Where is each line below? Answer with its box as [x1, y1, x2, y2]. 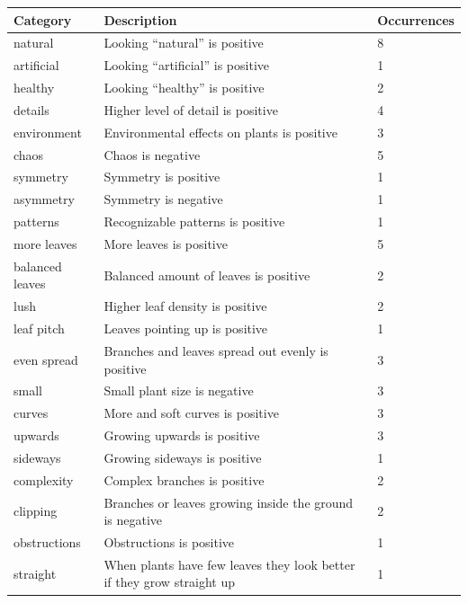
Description [103, 10, 177, 29]
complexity [13, 470, 74, 489]
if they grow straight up [103, 572, 236, 591]
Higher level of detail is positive [103, 100, 278, 119]
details [13, 100, 49, 119]
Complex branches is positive [103, 470, 265, 489]
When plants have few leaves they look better [103, 554, 355, 573]
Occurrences [377, 10, 454, 29]
